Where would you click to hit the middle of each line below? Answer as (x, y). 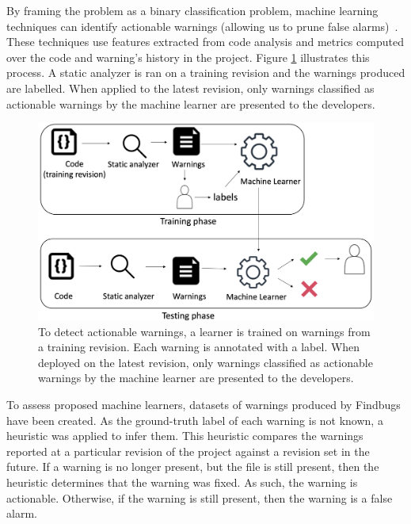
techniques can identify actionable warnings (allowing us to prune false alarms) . (202, 26)
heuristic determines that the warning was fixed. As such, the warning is (182, 482)
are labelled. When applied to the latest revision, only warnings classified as (190, 88)
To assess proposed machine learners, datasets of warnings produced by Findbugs (204, 404)
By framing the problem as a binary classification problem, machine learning (192, 10)
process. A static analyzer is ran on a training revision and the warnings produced (206, 73)
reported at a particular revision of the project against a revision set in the (188, 451)
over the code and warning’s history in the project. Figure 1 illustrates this (188, 57)
